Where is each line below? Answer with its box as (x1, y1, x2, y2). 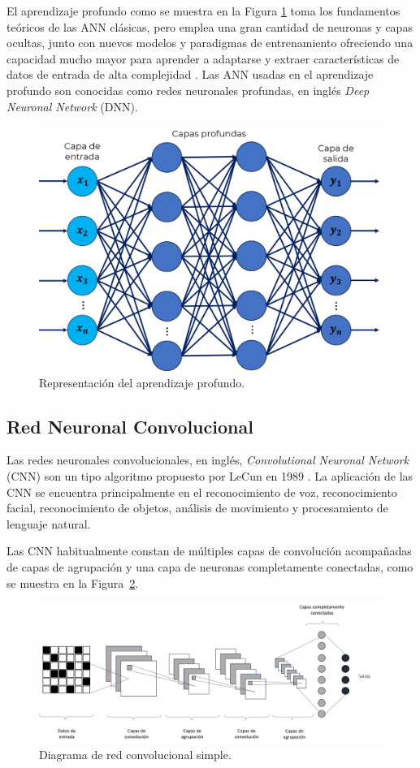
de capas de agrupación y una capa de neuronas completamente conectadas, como (6, 558, 414, 575)
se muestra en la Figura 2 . (6, 574, 139, 591)
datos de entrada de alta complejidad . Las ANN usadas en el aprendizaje (6, 66, 374, 83)
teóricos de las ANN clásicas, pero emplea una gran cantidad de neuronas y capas (6, 18, 413, 35)
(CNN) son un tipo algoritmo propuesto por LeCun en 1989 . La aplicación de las (6, 467, 414, 484)
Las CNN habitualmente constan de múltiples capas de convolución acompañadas (6, 542, 412, 559)
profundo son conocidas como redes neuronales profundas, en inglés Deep (6, 81, 370, 98)
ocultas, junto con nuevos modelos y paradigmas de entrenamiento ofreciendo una (6, 34, 414, 51)
